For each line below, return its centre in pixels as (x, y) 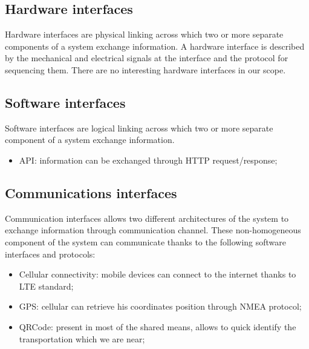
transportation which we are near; (82, 338)
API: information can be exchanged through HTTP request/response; (148, 160)
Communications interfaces (91, 192)
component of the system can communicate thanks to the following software (146, 241)
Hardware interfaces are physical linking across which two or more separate (144, 34)
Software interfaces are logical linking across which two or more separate (139, 128)
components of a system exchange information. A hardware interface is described (155, 46)
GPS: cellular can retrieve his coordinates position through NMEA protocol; (160, 306)
